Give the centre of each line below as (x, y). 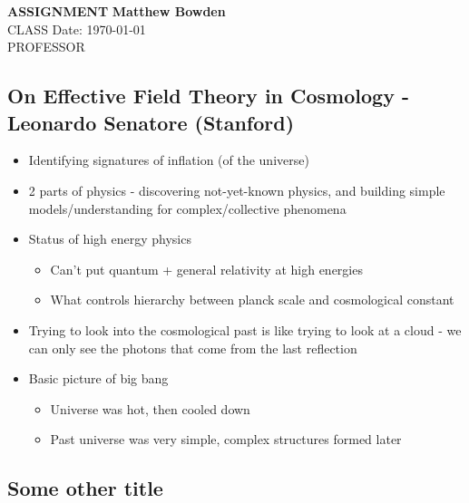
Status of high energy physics (110, 239)
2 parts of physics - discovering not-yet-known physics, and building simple (237, 190)
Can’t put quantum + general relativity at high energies (206, 269)
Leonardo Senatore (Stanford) (151, 122)
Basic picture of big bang (98, 378)
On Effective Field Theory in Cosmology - (208, 96)
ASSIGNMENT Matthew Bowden (117, 11)
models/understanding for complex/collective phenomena (187, 208)
